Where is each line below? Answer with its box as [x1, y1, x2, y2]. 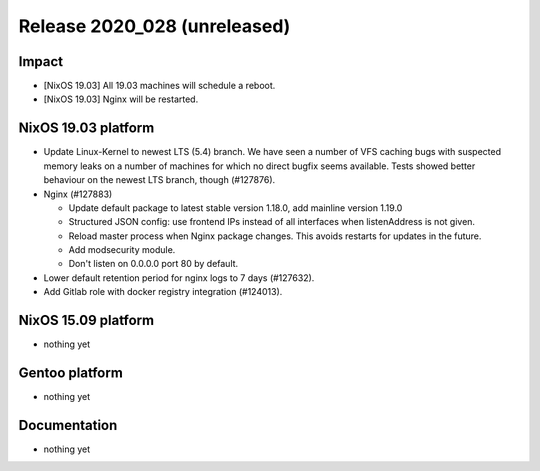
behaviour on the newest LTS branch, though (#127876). [43, 174, 276, 186]
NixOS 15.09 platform [18, 312, 155, 329]
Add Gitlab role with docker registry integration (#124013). [43, 286, 283, 298]
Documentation [18, 416, 118, 434]
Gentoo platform [18, 364, 124, 381]
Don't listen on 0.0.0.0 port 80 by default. [68, 258, 239, 270]
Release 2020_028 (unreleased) [18, 15, 291, 37]
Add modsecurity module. [68, 244, 176, 256]
